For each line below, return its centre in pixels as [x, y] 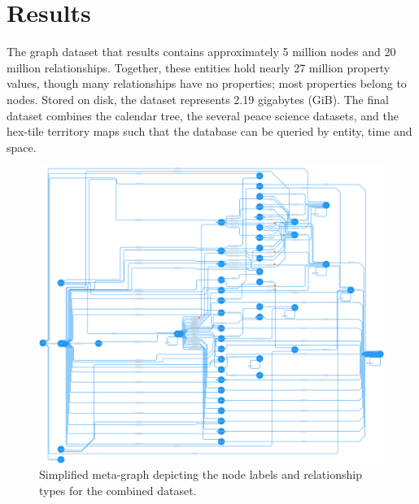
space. [22, 147]
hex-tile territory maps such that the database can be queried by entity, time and [209, 131]
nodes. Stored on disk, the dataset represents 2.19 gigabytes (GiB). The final [198, 99]
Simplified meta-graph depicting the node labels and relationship [201, 474]
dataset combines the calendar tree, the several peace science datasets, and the [203, 115]
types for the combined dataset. [118, 490]
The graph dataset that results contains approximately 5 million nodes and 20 [201, 52]
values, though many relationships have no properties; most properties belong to [207, 83]
